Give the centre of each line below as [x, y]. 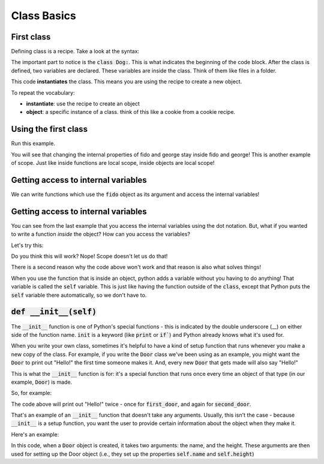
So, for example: [31, 393]
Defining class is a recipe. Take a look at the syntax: [75, 52]
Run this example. [33, 143]
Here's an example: [35, 434]
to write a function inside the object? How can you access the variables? [100, 234]
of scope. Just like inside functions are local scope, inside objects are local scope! [113, 163]
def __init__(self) [54, 312]
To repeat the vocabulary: [43, 92]
